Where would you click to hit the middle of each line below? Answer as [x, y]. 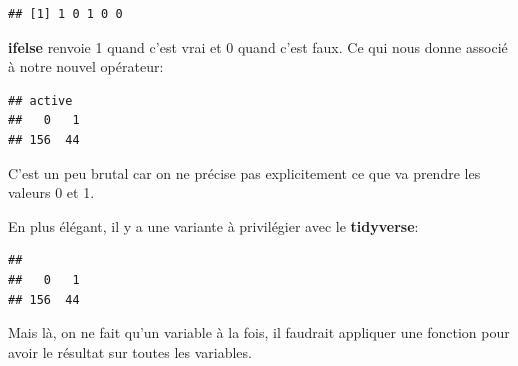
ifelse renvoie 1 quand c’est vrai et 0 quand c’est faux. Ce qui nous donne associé [258, 46]
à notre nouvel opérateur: [86, 66]
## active [40, 100]
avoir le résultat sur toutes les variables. [130, 351]
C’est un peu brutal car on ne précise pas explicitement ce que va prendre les [244, 172]
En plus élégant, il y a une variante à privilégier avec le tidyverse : [213, 225]
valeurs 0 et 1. [51, 192]
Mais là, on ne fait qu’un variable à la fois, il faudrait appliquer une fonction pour [259, 332]
